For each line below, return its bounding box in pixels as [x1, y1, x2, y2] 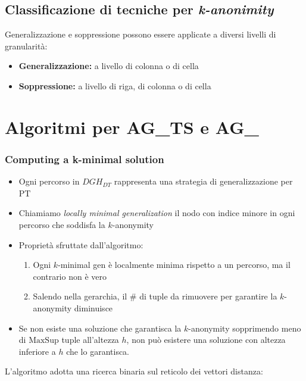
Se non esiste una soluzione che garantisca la [18, 321, 182, 334]
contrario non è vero [33, 270, 107, 282]
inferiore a [18, 345, 56, 357]
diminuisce [74, 301, 113, 314]
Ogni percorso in [18, 175, 80, 188]
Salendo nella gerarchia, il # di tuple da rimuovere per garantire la [33, 290, 277, 302]
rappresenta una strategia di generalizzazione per [114, 175, 293, 188]
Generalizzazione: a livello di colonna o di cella [18, 60, 199, 72]
